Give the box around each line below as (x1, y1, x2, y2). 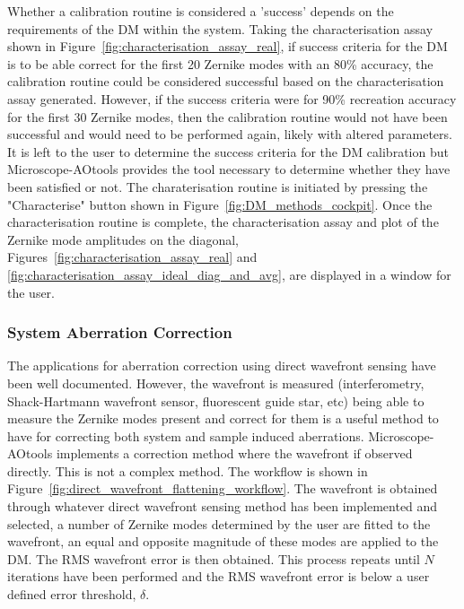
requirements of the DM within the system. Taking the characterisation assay (7, 19, 433, 38)
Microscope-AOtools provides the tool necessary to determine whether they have (7, 160, 451, 178)
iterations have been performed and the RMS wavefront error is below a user (7, 567, 430, 586)
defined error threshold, (7, 585, 136, 604)
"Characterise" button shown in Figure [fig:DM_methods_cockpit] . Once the (7, 195, 433, 213)
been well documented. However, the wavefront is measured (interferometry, (7, 373, 425, 392)
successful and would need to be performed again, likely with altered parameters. (7, 125, 452, 144)
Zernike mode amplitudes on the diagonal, (7, 230, 239, 248)
